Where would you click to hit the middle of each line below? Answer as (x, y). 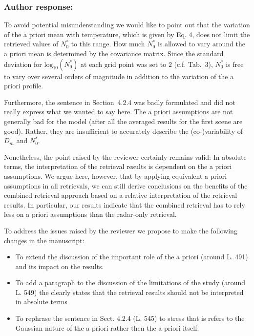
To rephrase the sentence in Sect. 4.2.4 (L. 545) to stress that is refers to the (130, 318)
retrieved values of (31, 44)
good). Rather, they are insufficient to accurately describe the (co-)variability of (123, 131)
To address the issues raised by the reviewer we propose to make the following (121, 230)
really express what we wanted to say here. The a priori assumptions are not (118, 112)
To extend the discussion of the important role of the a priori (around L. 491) (132, 257)
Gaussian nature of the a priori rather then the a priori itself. (107, 327)
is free (235, 64)
